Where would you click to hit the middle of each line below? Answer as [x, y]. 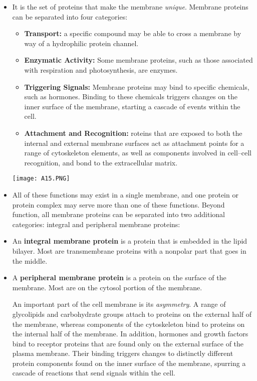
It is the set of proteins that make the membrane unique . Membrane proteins [130, 7]
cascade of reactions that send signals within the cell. [94, 373]
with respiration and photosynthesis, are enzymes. [101, 69]
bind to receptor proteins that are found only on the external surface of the [128, 343]
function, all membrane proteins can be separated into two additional [118, 214]
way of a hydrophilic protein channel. [81, 43]
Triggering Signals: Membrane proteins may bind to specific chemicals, [137, 86]
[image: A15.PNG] [41, 179]
